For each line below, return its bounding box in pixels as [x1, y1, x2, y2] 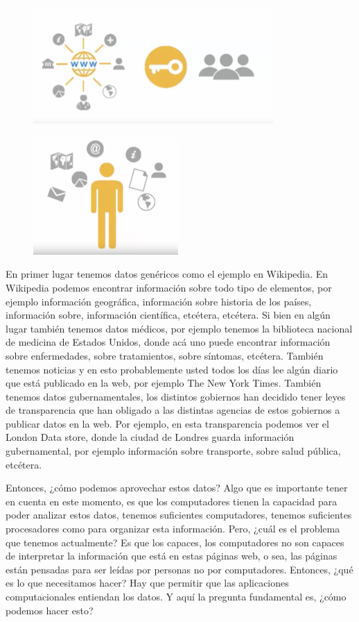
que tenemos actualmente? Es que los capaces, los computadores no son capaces [6, 535, 344, 549]
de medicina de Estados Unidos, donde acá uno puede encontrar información [6, 335, 331, 349]
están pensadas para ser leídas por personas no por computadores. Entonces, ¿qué [6, 562, 353, 576]
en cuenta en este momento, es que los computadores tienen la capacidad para [6, 494, 338, 508]
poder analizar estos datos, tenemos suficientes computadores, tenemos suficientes [6, 507, 352, 522]
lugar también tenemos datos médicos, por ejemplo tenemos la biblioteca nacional [6, 321, 353, 335]
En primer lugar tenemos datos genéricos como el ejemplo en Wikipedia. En [6, 267, 329, 281]
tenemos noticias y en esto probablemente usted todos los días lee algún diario [6, 362, 338, 376]
